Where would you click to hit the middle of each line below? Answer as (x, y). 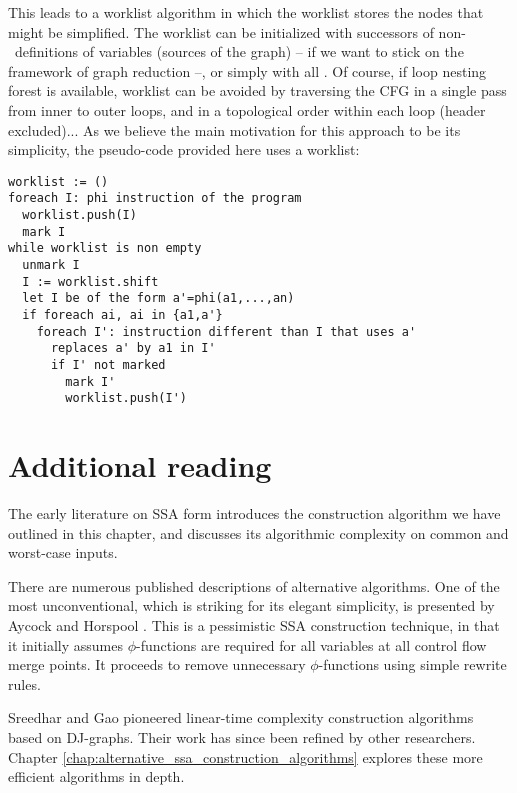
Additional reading (140, 465)
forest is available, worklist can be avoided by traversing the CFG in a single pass (257, 90)
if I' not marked (108, 364)
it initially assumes (65, 644)
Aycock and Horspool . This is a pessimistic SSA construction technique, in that (254, 625)
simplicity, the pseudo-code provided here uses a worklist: (184, 149)
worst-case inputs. (63, 552)
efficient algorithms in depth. (96, 776)
